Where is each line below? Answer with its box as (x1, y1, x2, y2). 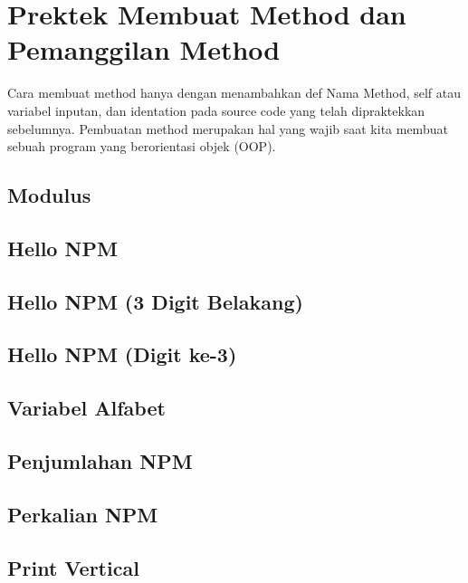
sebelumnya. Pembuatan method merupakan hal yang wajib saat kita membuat (7, 119, 448, 138)
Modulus (7, 181, 91, 209)
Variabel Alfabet (7, 394, 166, 422)
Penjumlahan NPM (7, 446, 193, 474)
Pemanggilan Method (7, 31, 281, 68)
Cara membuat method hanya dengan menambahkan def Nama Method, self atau (7, 83, 462, 102)
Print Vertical (7, 553, 139, 581)
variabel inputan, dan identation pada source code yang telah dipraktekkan (7, 100, 425, 119)
